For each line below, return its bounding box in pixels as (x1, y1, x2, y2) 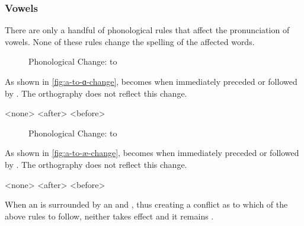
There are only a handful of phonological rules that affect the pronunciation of (5, 24, 290, 36)
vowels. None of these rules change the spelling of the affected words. (5, 35, 255, 47)
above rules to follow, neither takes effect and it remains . (5, 209, 214, 222)
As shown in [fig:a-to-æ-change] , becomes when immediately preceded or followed (5, 147, 299, 159)
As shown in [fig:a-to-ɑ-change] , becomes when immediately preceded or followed (5, 75, 297, 87)
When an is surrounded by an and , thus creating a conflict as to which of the (5, 198, 288, 211)
